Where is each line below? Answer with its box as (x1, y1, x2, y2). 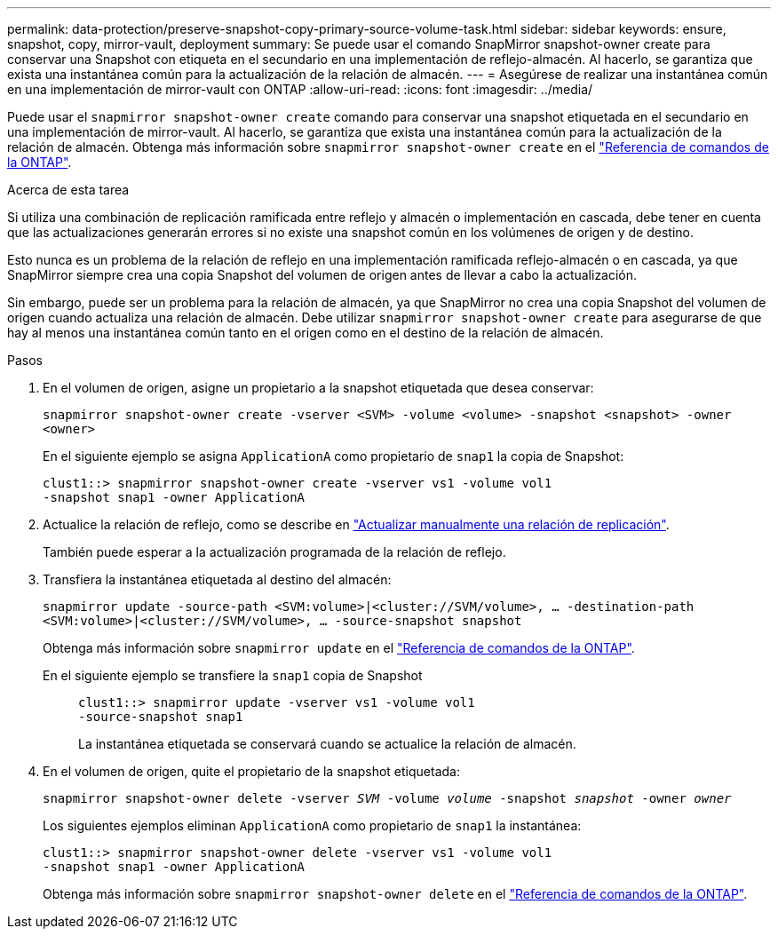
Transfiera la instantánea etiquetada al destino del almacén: (43, 572, 392, 587)
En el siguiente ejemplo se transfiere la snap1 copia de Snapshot (43, 668, 423, 683)
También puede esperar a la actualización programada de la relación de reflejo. (43, 544, 506, 559)
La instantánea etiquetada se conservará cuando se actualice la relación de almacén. (78, 736, 576, 751)
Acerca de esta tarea (7, 182, 130, 197)
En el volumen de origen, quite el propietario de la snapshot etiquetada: (43, 764, 460, 779)
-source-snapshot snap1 (78, 710, 243, 724)
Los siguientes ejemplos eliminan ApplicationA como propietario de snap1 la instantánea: (43, 818, 582, 833)
